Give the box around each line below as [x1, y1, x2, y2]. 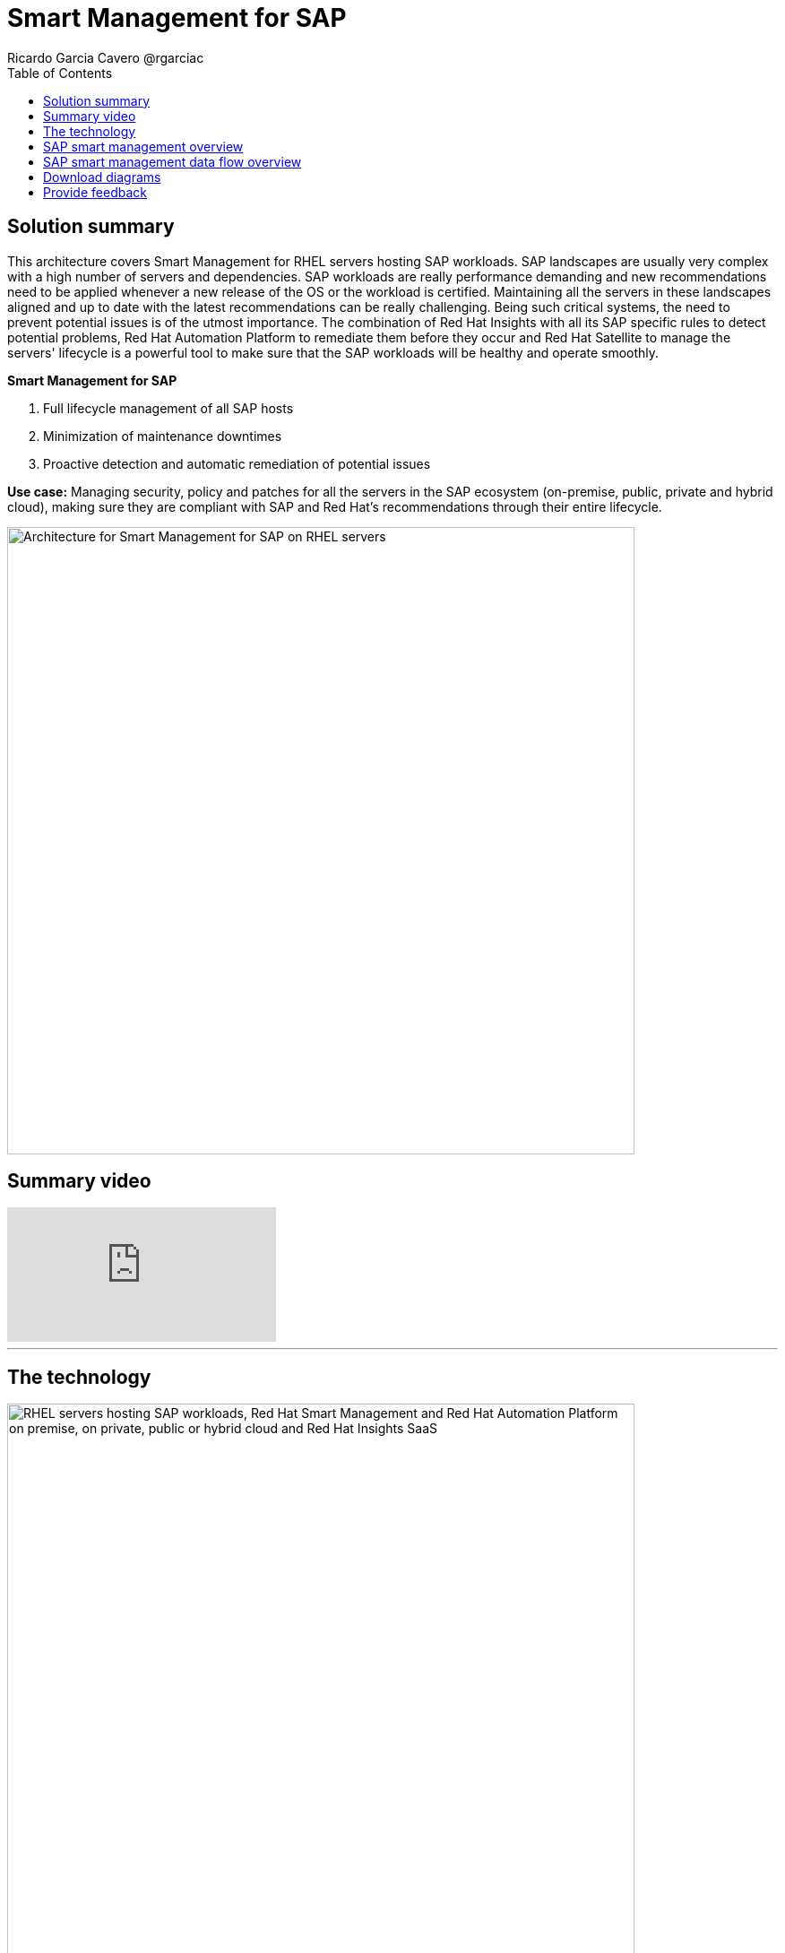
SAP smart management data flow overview [43, 153, 302, 169]
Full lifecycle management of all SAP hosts [43, 400, 294, 416]
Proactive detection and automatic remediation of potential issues [43, 455, 431, 471]
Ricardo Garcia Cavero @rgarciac [7, 49, 204, 65]
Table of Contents [7, 65, 113, 81]
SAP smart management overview [43, 138, 244, 154]
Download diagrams [43, 169, 161, 185]
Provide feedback [43, 184, 147, 200]
